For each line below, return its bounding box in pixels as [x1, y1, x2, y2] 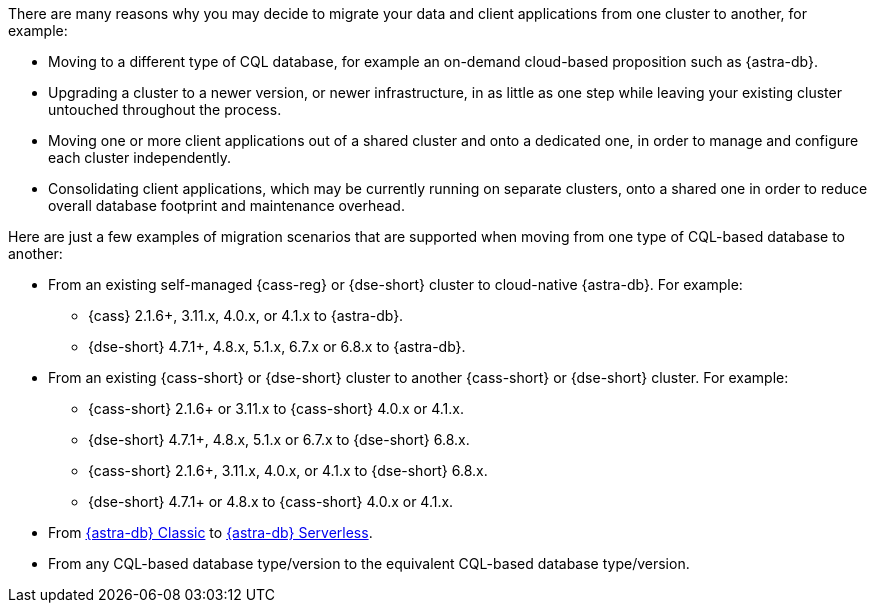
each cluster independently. [48, 149, 231, 166]
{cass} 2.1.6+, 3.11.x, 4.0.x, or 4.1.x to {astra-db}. [88, 307, 404, 324]
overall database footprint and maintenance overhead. [48, 197, 405, 214]
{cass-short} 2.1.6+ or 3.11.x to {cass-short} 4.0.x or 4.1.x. [88, 400, 465, 417]
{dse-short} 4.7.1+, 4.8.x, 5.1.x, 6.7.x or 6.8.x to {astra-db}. [88, 338, 466, 355]
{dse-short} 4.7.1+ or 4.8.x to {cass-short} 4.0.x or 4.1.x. [88, 493, 454, 510]
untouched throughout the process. [48, 101, 282, 118]
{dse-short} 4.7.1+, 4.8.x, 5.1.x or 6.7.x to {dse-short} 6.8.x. [88, 431, 470, 448]
